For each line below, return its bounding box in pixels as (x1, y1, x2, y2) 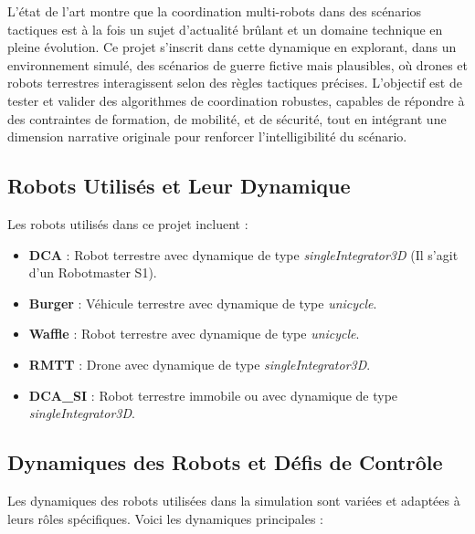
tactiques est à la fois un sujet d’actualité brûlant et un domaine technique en (7, 19, 443, 38)
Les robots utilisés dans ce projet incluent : (7, 214, 248, 233)
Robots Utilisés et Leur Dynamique (7, 172, 351, 200)
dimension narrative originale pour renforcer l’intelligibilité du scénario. (7, 127, 407, 146)
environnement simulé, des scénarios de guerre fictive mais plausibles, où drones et (7, 55, 468, 74)
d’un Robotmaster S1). (28, 263, 157, 282)
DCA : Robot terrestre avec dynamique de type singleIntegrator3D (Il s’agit (28, 245, 459, 264)
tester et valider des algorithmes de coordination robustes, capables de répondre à (7, 90, 465, 110)
